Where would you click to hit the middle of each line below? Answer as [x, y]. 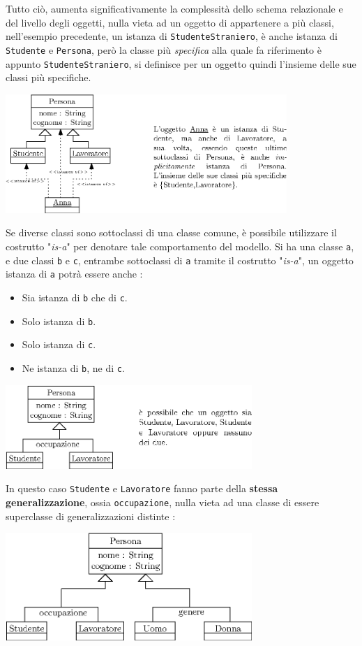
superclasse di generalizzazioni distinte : [91, 516]
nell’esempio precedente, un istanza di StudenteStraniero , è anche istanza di [172, 36]
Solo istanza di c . [59, 344]
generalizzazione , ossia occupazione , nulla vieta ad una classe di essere [163, 502]
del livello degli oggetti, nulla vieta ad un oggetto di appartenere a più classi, [170, 22]
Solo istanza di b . [59, 321]
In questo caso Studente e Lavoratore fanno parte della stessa [142, 488]
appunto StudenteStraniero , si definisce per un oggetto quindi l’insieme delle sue [181, 63]
